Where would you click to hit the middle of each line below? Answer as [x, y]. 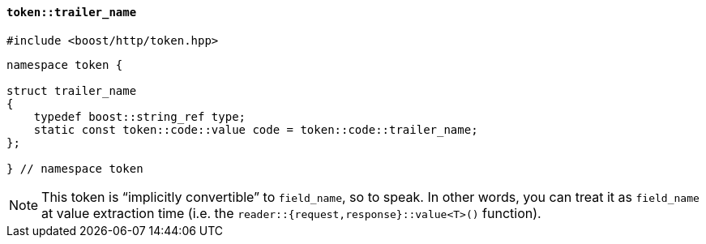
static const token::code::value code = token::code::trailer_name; [256, 129]
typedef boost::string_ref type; [140, 116]
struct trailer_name [72, 90]
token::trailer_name [72, 12]
